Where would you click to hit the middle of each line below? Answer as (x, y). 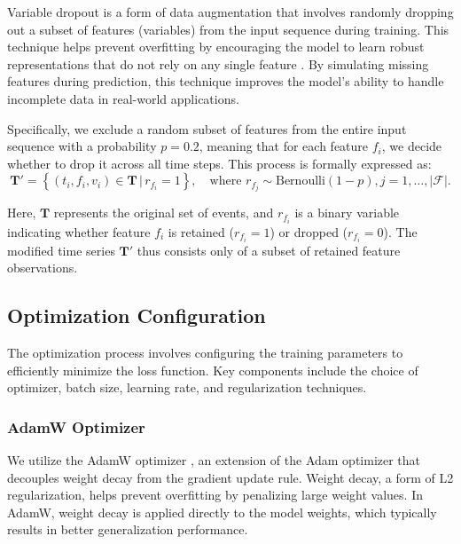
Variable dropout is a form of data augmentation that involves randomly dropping (230, 12)
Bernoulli (300, 181)
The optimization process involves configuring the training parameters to (205, 353)
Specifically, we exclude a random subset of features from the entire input (207, 128)
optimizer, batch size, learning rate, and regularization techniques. (187, 387)
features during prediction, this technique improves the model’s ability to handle (226, 81)
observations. (43, 268)
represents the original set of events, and (164, 213)
